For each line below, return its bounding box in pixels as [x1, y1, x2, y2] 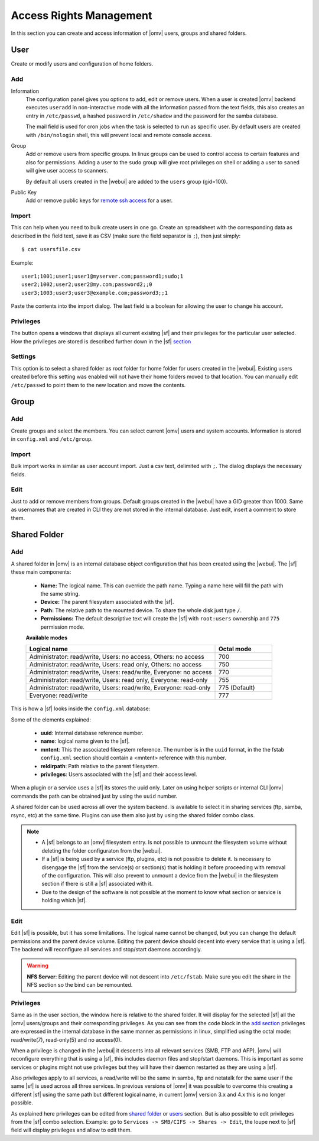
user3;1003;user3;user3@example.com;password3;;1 [21, 290, 168, 296]
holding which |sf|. [41, 897, 87, 904]
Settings [11, 352, 36, 360]
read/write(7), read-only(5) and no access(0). [11, 1036, 122, 1043]
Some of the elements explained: [11, 716, 92, 723]
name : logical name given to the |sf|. [40, 737, 130, 745]
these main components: [11, 568, 71, 576]
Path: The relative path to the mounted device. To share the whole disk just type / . [40, 606, 242, 614]
